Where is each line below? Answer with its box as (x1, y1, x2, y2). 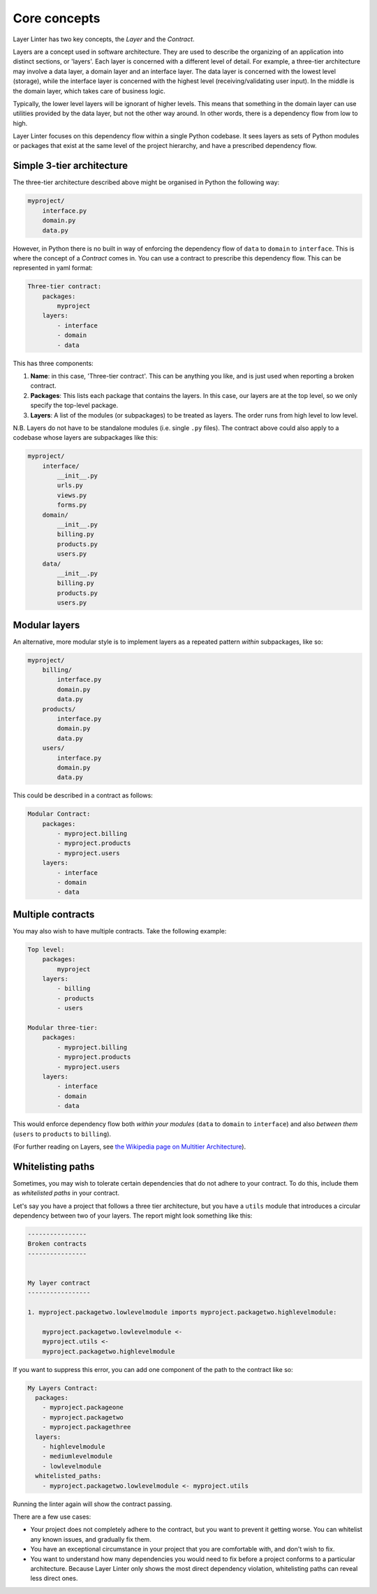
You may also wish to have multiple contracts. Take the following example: (13, 927, 227, 935)
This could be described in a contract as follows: (13, 791, 153, 799)
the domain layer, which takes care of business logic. (13, 87, 165, 95)
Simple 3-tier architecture (13, 160, 128, 172)
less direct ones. (30, 1574, 78, 1583)
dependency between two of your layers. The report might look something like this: (13, 1211, 253, 1220)
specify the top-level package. (30, 401, 119, 410)
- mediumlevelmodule (42, 1452, 113, 1461)
